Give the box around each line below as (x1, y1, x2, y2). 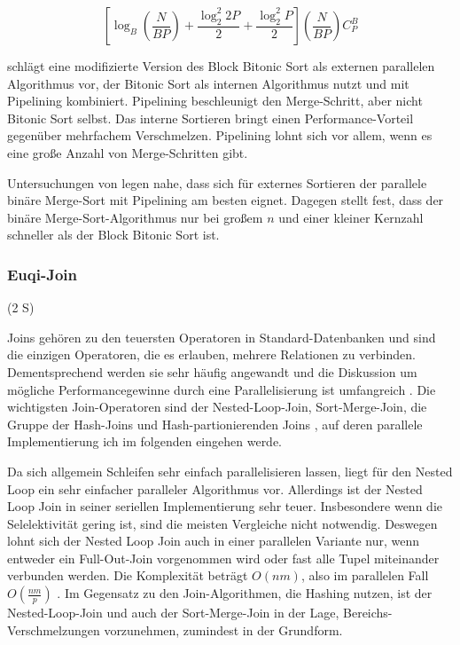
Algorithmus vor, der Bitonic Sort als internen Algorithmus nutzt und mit (7, 74, 409, 92)
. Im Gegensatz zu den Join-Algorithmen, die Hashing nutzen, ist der (57, 584, 433, 602)
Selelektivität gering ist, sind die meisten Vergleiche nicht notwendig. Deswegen (7, 514, 438, 532)
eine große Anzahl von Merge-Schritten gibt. (7, 143, 248, 161)
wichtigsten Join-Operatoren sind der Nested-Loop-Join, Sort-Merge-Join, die (7, 397, 427, 416)
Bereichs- (343, 603, 393, 622)
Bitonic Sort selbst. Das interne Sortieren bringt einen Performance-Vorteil (7, 108, 414, 127)
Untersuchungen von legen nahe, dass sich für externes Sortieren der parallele (7, 173, 427, 192)
